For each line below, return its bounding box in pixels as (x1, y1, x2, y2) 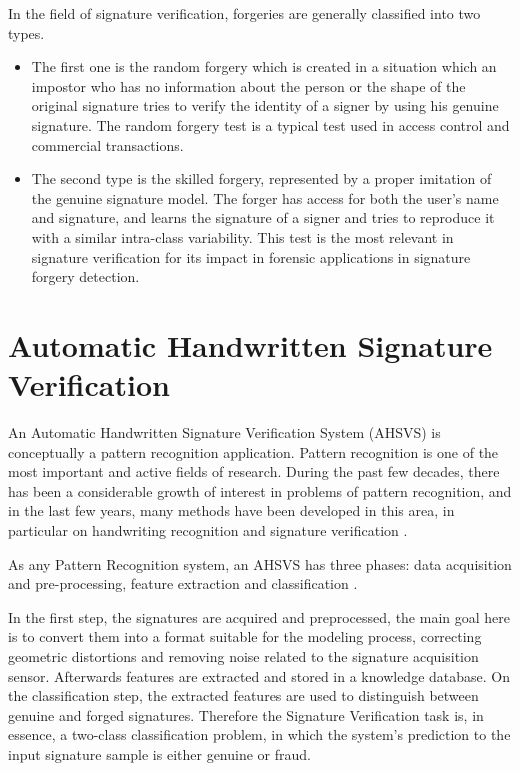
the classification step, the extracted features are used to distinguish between (8, 685, 479, 706)
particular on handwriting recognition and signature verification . (8, 520, 408, 540)
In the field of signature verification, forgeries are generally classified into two (8, 3, 481, 23)
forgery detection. (31, 266, 140, 287)
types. (8, 22, 45, 43)
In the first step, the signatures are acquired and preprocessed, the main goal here (8, 606, 510, 627)
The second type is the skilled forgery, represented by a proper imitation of (31, 168, 492, 189)
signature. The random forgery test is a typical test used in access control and (31, 114, 510, 135)
